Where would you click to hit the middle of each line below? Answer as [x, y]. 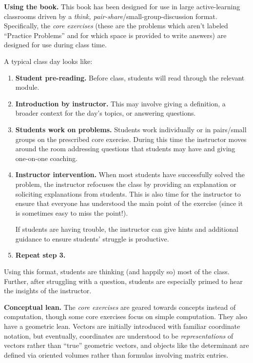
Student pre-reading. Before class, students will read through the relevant [130, 77]
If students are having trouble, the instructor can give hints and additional [127, 229]
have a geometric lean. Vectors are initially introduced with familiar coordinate [122, 326]
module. [27, 87]
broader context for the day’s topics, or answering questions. [106, 113]
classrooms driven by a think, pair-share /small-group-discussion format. [111, 16]
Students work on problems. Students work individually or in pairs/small [131, 129]
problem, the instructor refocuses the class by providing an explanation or [126, 184]
